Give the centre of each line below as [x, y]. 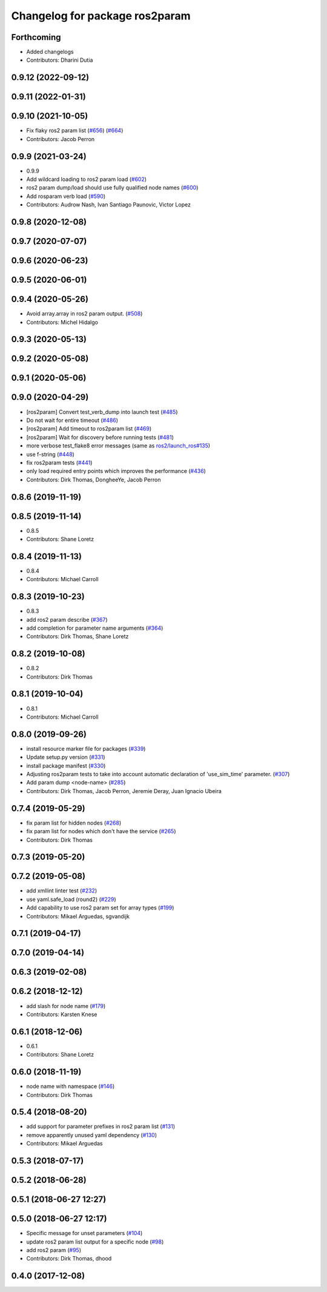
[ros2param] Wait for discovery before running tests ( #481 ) [100, 437]
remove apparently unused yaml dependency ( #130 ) [92, 1135]
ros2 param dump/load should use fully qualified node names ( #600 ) [112, 188]
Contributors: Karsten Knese [62, 1014]
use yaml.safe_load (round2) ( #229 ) [71, 899]
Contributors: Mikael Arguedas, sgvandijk [78, 916]
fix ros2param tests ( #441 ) [59, 463]
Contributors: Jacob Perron [61, 139]
